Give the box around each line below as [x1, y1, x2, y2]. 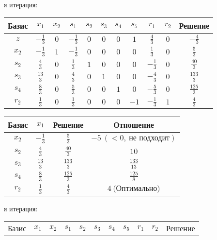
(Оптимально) [113, 184, 160, 192]
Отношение [113, 119, 154, 131]
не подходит [129, 134, 170, 142]
